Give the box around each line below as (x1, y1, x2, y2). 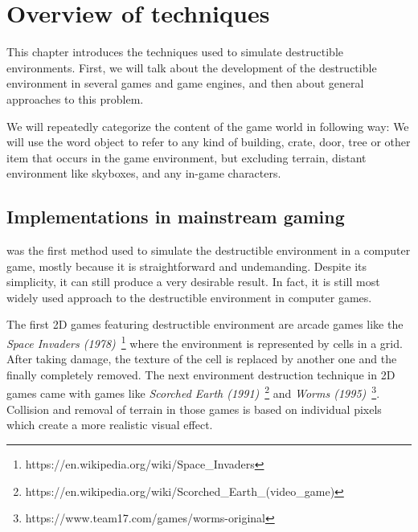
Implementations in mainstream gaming (6, 204, 345, 229)
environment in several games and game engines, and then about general (6, 75, 364, 92)
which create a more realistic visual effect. (6, 416, 213, 433)
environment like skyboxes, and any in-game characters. (6, 165, 281, 182)
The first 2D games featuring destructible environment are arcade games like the (6, 316, 404, 333)
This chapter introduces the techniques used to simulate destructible (6, 43, 344, 60)
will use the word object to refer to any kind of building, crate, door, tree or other (6, 133, 411, 150)
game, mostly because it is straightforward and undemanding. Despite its (6, 257, 367, 274)
